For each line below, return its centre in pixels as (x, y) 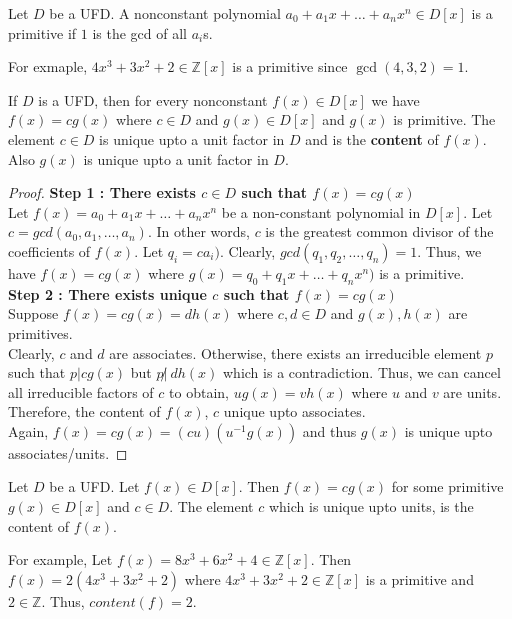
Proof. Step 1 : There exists (102, 192)
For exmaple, (48, 66)
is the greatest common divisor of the (379, 231)
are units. (472, 391)
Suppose (33, 313)
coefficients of (49, 250)
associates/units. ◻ (68, 452)
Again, (28, 430)
